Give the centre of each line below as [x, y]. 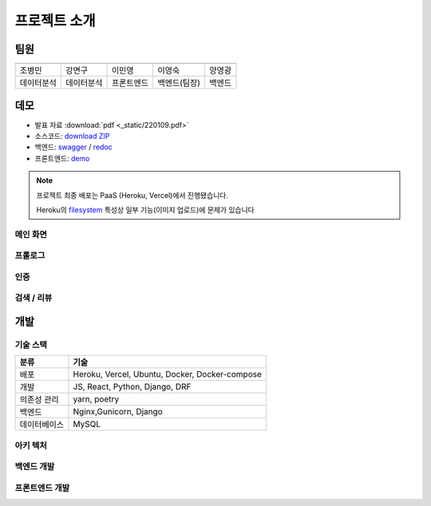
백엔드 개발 [35, 467]
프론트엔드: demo [62, 158]
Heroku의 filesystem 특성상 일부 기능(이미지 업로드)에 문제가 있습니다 [145, 210]
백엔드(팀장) [179, 83]
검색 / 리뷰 [34, 298]
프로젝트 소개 [55, 21]
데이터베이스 [42, 425]
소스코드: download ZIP [72, 136]
